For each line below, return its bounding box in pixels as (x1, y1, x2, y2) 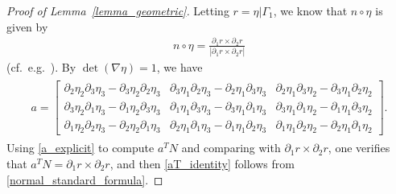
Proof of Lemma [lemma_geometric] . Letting (6, 2, 229, 19)
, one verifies (328, 139, 390, 156)
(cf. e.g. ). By (6, 59, 76, 76)
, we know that (273, 2, 348, 19)
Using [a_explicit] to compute (6, 139, 155, 156)
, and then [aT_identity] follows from (109, 155, 295, 171)
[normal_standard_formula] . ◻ (6, 171, 163, 188)
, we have (156, 59, 203, 76)
